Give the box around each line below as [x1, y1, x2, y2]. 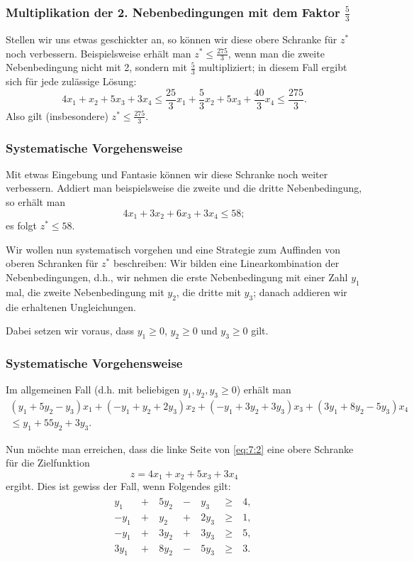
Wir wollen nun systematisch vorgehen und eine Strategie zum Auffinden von [6, 241, 341, 256]
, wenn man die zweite [228, 45, 325, 60]
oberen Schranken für [6, 256, 99, 271]
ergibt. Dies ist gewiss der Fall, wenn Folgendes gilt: [6, 479, 231, 494]
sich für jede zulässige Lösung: [6, 74, 137, 89]
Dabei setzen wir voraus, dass [6, 323, 135, 338]
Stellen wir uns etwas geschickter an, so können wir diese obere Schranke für [6, 31, 337, 46]
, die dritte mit [176, 284, 241, 299]
